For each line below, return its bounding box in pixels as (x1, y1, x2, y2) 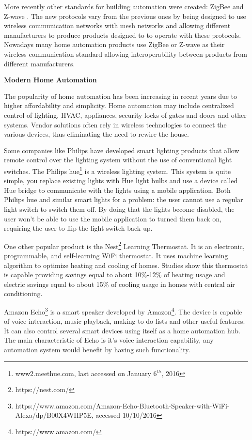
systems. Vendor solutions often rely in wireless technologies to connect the (4, 119, 227, 129)
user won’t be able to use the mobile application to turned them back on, (4, 213, 222, 223)
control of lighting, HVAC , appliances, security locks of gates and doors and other (4, 110, 247, 120)
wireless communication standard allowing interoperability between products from (4, 48, 247, 59)
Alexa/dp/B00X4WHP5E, (15, 410, 94, 420)
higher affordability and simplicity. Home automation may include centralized (4, 100, 234, 110)
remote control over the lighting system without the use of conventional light (4, 155, 232, 165)
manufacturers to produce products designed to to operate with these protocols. (4, 30, 241, 40)
